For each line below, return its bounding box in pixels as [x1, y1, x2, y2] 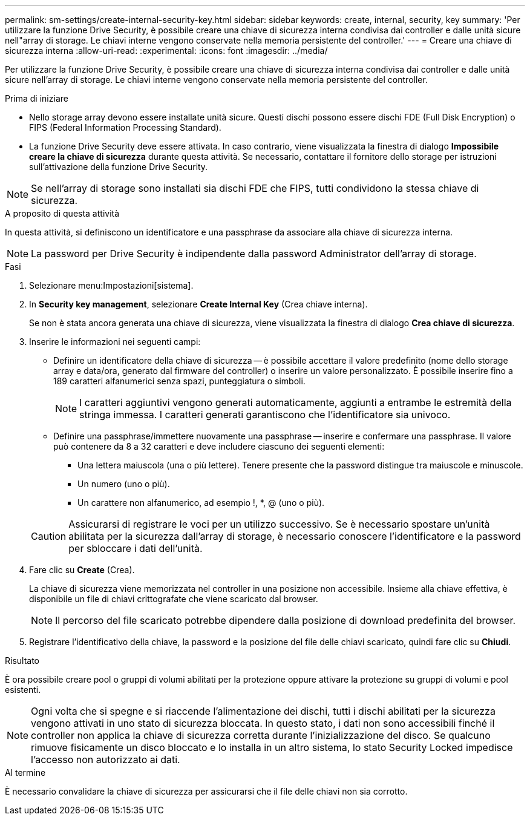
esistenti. [5, 684, 41, 695]
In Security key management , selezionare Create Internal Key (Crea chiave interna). [29, 299, 368, 309]
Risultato [5, 655, 40, 666]
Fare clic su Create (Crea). [29, 565, 135, 575]
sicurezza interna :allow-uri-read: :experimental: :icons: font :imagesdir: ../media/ [5, 45, 328, 56]
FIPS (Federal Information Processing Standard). [29, 122, 221, 133]
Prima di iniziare [5, 93, 68, 103]
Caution [31, 530, 67, 542]
